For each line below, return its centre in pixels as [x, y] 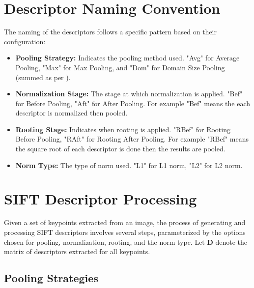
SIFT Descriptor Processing [100, 199]
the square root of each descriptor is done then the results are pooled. [120, 149]
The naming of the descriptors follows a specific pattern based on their [110, 32]
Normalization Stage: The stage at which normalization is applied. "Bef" [129, 94]
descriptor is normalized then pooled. [71, 113]
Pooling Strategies [51, 278]
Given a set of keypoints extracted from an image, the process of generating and [125, 222]
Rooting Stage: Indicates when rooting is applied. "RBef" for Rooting [123, 129]
